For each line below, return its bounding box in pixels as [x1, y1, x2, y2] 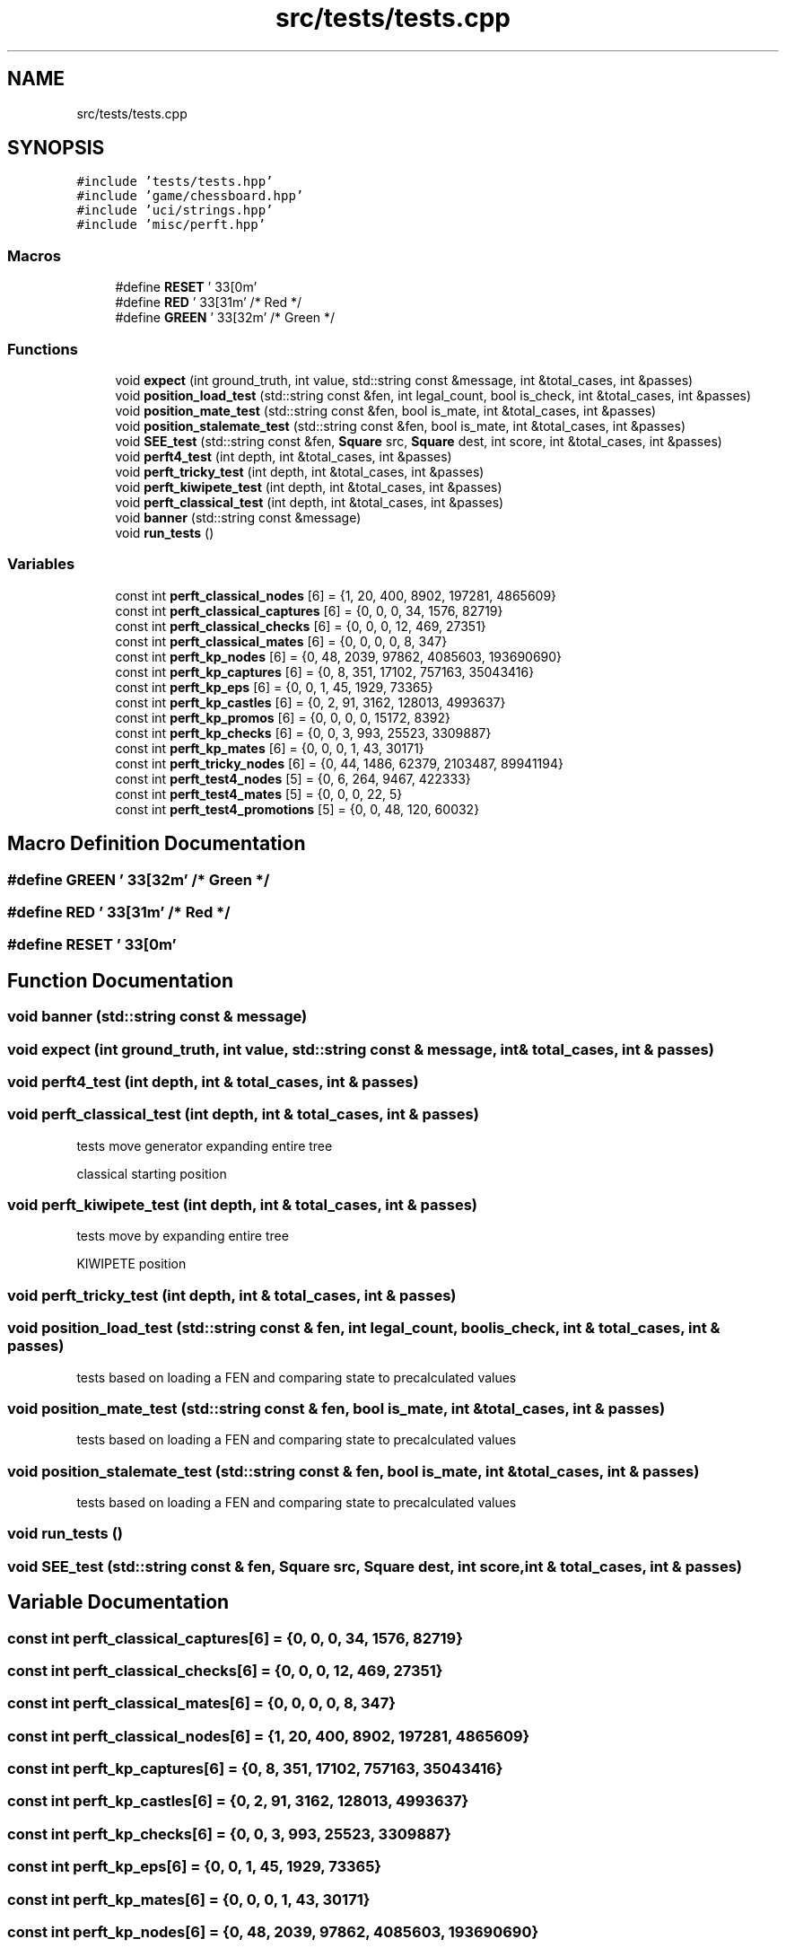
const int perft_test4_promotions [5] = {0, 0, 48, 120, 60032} [115, 801, 480, 817]
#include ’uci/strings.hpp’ [76, 203, 274, 218]
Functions [7, 339, 78, 358]
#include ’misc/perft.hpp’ [76, 217, 266, 233]
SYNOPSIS [7, 136, 105, 160]
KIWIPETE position [76, 1256, 187, 1272]
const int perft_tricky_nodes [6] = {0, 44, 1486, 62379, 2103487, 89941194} [115, 755, 563, 771]
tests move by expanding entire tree [76, 1228, 289, 1244]
